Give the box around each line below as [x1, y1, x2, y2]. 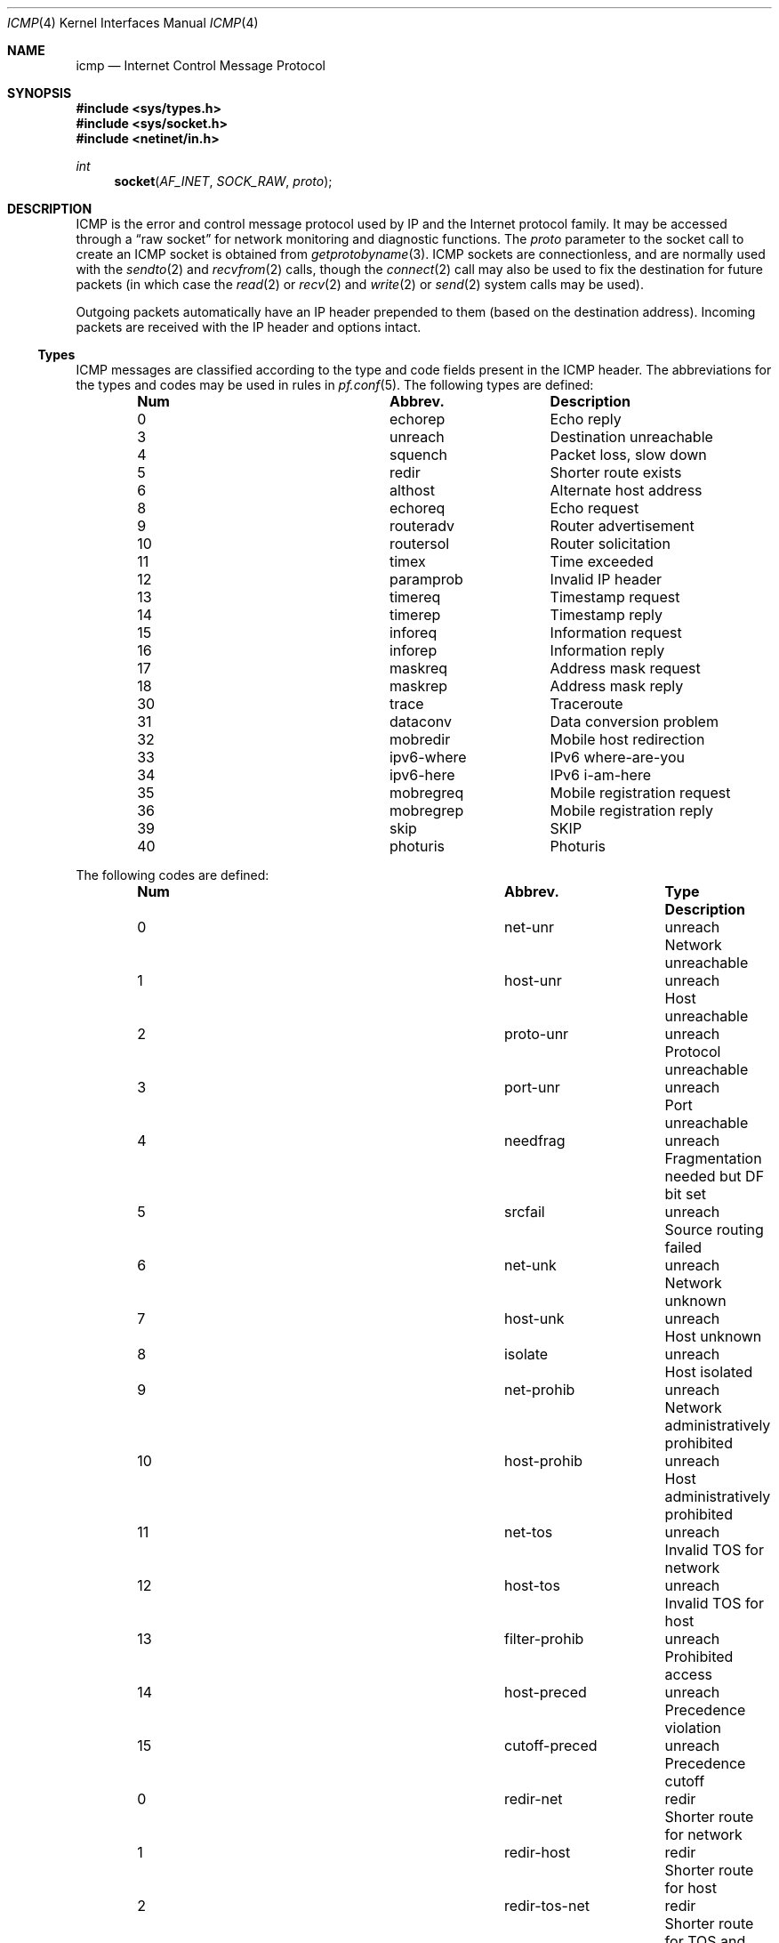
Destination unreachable [550, 428, 713, 446]
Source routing [664, 1221, 764, 1238]
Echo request [550, 499, 639, 517]
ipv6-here [389, 766, 455, 784]
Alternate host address [550, 481, 703, 499]
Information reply [550, 641, 665, 659]
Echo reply [550, 410, 622, 428]
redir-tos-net [503, 1897, 590, 1915]
